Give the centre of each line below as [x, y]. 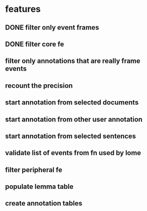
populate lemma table [39, 187]
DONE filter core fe [35, 44]
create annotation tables [44, 203]
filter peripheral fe [34, 170]
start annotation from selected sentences [71, 136]
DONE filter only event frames [52, 27]
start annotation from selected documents [72, 103]
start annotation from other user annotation [74, 119]
